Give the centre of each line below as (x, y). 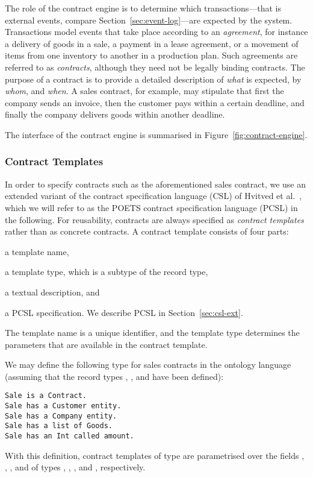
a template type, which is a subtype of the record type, (107, 272)
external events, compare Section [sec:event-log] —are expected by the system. (149, 20)
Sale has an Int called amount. (70, 436)
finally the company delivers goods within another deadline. (115, 114)
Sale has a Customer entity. (63, 406)
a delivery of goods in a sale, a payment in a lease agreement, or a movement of (152, 43)
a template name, (37, 251)
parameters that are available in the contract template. (106, 344)
